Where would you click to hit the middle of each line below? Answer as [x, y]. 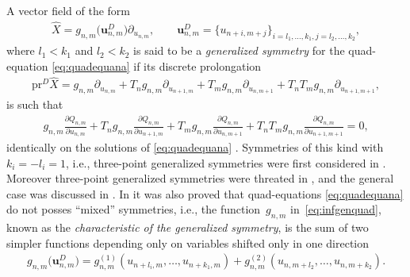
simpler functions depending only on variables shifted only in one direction [188, 242]
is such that [35, 104]
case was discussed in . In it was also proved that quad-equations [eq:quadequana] [205, 193]
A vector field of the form [69, 10]
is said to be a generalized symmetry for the [239, 50]
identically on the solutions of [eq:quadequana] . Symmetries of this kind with [195, 146]
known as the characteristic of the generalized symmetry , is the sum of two [188, 227]
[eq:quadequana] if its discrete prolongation [157, 65]
